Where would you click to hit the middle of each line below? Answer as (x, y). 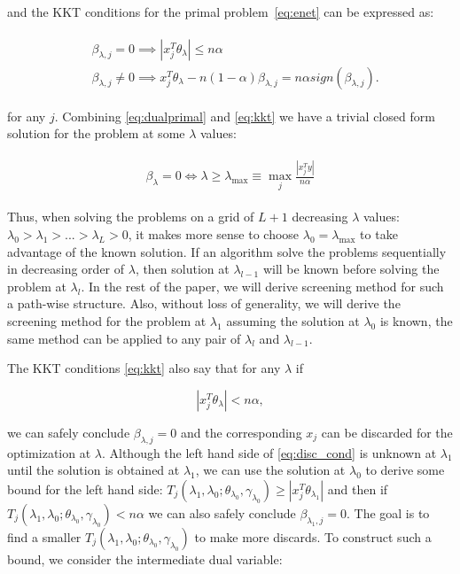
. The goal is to (388, 512)
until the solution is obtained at (94, 470)
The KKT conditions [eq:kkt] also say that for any (144, 368)
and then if (358, 489)
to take (379, 234)
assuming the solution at (293, 321)
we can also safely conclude (222, 512)
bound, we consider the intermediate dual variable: (145, 558)
